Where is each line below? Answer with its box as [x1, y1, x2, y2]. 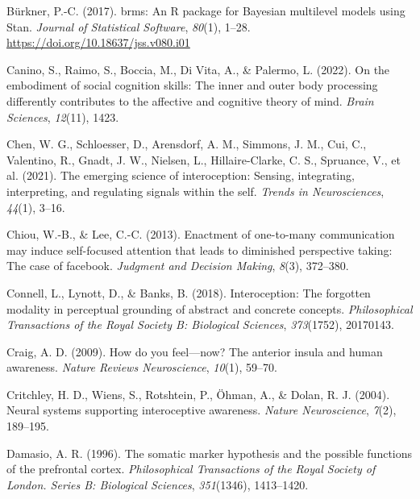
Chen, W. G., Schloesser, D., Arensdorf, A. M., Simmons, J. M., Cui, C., [6, 135, 367, 152]
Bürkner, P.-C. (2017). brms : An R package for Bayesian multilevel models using [6, 2, 405, 19]
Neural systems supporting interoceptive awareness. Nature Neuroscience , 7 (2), [6, 401, 397, 418]
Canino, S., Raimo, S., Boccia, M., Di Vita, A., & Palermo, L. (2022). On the [6, 60, 390, 77]
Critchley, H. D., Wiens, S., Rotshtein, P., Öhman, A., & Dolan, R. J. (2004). [6, 385, 390, 402]
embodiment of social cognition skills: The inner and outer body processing [6, 77, 378, 94]
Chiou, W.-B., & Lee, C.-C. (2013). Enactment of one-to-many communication [6, 226, 395, 243]
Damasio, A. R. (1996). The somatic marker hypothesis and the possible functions [6, 444, 413, 461]
